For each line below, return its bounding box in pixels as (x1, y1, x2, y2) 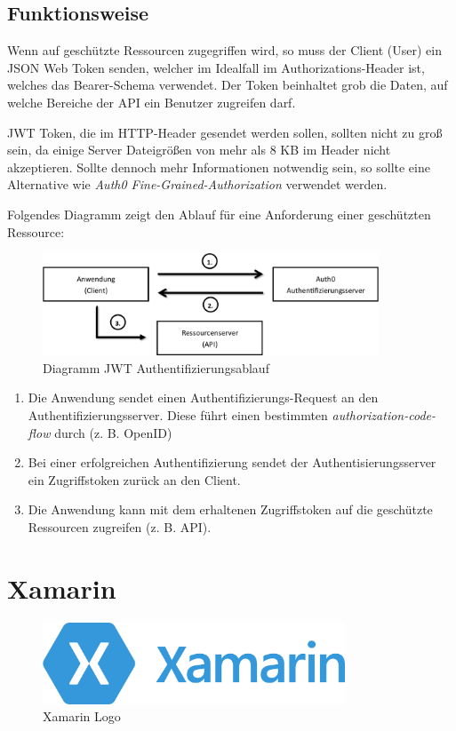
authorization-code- (332, 406, 436, 425)
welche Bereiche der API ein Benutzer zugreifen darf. (7, 92, 296, 111)
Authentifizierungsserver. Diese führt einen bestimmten (28, 406, 328, 425)
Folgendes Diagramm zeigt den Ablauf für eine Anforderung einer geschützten (7, 204, 431, 223)
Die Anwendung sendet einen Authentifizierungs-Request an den (28, 388, 379, 407)
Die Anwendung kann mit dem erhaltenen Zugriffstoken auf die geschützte (28, 500, 433, 519)
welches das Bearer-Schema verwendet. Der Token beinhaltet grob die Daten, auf (7, 75, 448, 94)
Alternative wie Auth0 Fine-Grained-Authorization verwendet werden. (7, 175, 388, 194)
